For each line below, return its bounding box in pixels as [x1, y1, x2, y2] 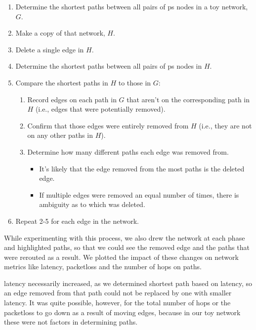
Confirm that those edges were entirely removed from [27, 120, 189, 130]
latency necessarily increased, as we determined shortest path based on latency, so [4, 278, 253, 288]
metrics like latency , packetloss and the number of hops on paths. [4, 261, 202, 272]
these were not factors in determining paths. [4, 317, 138, 327]
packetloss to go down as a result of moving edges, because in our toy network [4, 307, 241, 317]
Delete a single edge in [15, 44, 84, 54]
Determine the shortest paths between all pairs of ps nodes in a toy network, [15, 1, 248, 11]
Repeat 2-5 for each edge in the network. [15, 215, 139, 226]
